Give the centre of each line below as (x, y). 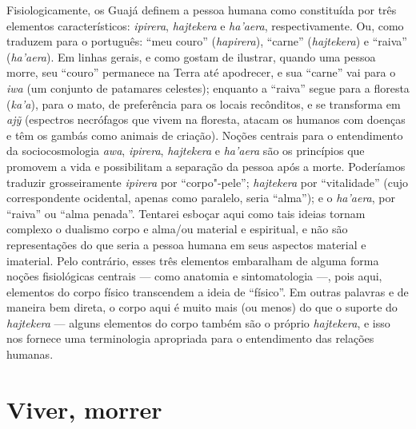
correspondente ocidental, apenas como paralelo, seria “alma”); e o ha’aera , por (201, 198)
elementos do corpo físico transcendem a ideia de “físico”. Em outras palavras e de (208, 291)
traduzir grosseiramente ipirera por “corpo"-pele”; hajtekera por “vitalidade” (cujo (208, 182)
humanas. (30, 354)
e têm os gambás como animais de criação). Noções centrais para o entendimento (205, 135)
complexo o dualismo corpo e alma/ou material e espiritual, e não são (177, 229)
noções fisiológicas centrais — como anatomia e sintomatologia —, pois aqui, (194, 276)
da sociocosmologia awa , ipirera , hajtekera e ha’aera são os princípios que (186, 151)
